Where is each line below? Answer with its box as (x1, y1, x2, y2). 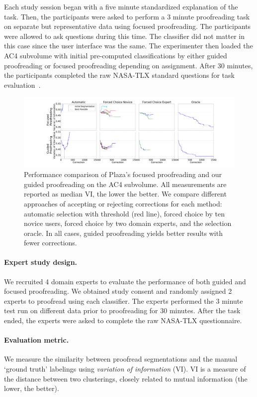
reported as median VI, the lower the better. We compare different (24, 189, 227, 199)
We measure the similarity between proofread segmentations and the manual (4, 354, 238, 364)
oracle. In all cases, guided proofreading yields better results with (24, 227, 223, 238)
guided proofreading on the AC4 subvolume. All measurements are (24, 179, 227, 189)
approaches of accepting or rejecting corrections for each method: (24, 198, 222, 208)
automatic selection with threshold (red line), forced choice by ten (24, 208, 225, 218)
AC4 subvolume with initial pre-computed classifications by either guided (4, 50, 227, 60)
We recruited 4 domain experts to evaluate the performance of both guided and (4, 276, 246, 286)
